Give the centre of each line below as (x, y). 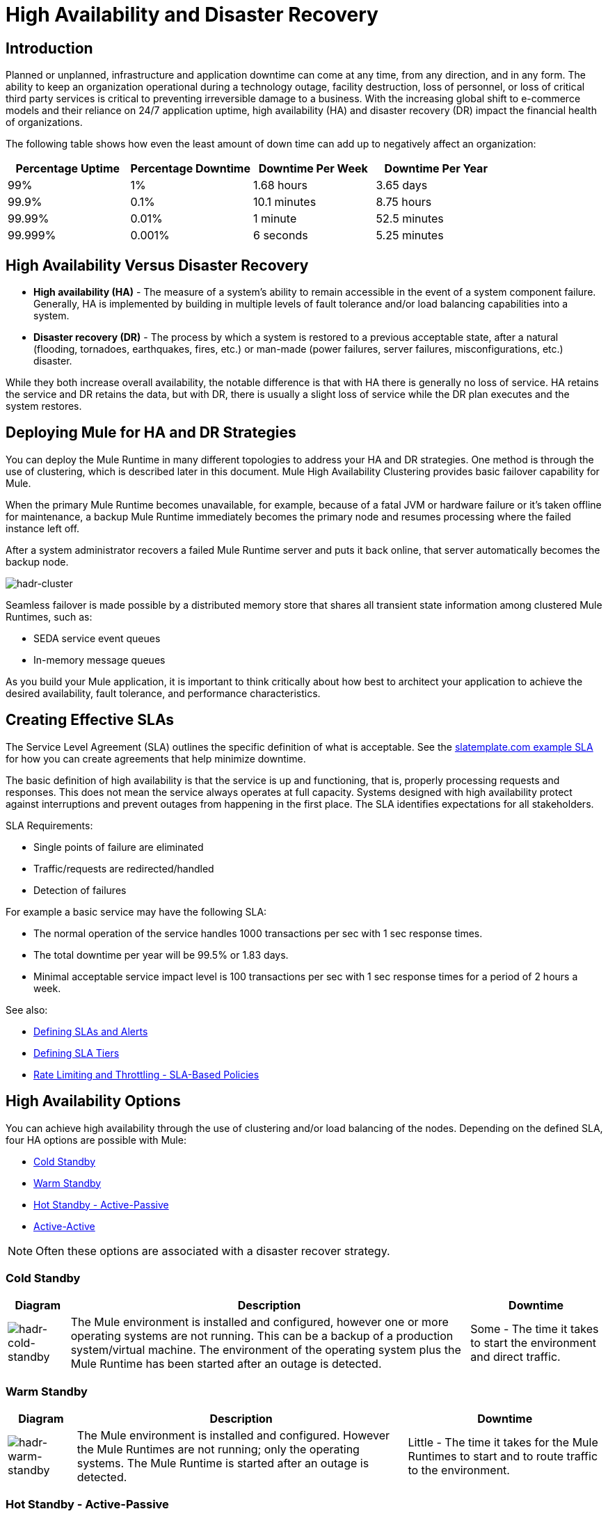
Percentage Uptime (68, 169)
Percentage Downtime (190, 169)
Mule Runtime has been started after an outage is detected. (226, 1364)
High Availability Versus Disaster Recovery (157, 265)
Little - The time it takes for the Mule (503, 1443)
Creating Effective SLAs (90, 720)
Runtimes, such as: (49, 616)
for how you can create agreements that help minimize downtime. (156, 758)
